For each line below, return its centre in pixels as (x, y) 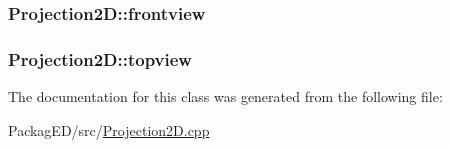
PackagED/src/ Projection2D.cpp (109, 129)
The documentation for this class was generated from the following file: (225, 96)
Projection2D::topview (100, 58)
